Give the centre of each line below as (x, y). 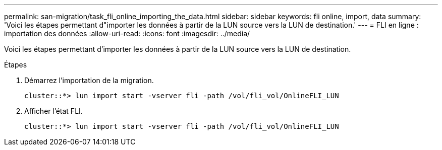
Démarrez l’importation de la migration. (89, 80)
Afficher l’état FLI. (53, 111)
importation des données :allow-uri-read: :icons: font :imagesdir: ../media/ (127, 33)
